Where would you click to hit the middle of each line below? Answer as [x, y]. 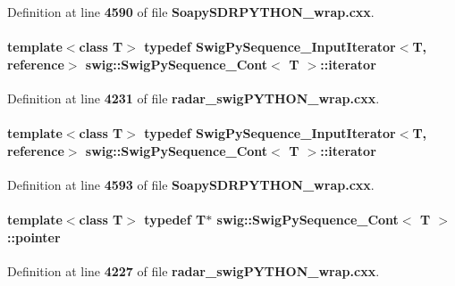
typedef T [175, 220]
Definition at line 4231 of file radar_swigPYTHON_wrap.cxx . [194, 98]
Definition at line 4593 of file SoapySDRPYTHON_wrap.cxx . [191, 184]
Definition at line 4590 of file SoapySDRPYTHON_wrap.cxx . [191, 12]
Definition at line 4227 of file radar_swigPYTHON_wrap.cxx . [194, 270]
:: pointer [34, 237]
